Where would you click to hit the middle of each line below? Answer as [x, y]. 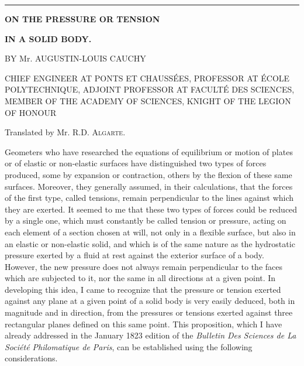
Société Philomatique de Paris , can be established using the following [129, 346]
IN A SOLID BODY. [48, 38]
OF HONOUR [31, 112]
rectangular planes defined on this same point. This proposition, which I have [144, 324]
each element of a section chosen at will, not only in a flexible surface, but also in [150, 232]
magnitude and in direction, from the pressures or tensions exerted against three [149, 312]
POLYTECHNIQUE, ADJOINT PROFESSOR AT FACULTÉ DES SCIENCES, [150, 89]
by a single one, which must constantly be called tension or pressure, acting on [146, 220]
